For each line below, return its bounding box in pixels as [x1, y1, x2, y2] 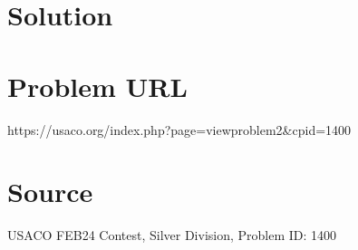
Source [7, 173, 93, 210]
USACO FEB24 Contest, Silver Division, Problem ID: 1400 [7, 226, 337, 245]
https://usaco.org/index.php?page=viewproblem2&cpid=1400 [7, 120, 352, 139]
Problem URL [7, 67, 188, 104]
